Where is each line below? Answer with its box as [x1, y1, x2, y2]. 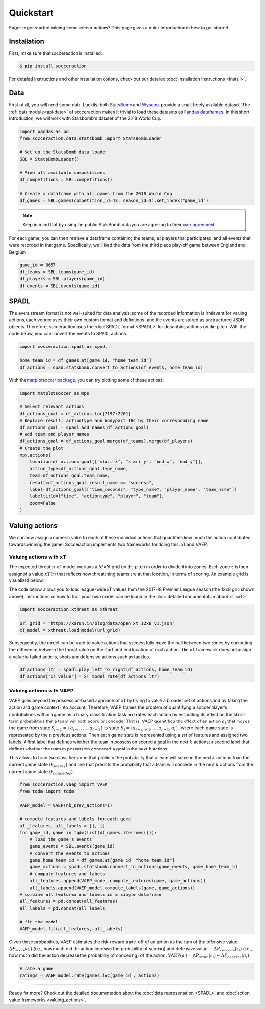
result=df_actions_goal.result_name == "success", [29, 480, 154, 485]
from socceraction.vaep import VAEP [19, 781, 108, 787]
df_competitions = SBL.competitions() [19, 177, 113, 182]
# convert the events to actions [29, 850, 110, 856]
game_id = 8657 [19, 262, 56, 268]
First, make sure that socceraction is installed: [9, 50, 102, 56]
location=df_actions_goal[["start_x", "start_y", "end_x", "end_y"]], [29, 459, 204, 464]
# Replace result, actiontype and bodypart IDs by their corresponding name [19, 418, 209, 424]
